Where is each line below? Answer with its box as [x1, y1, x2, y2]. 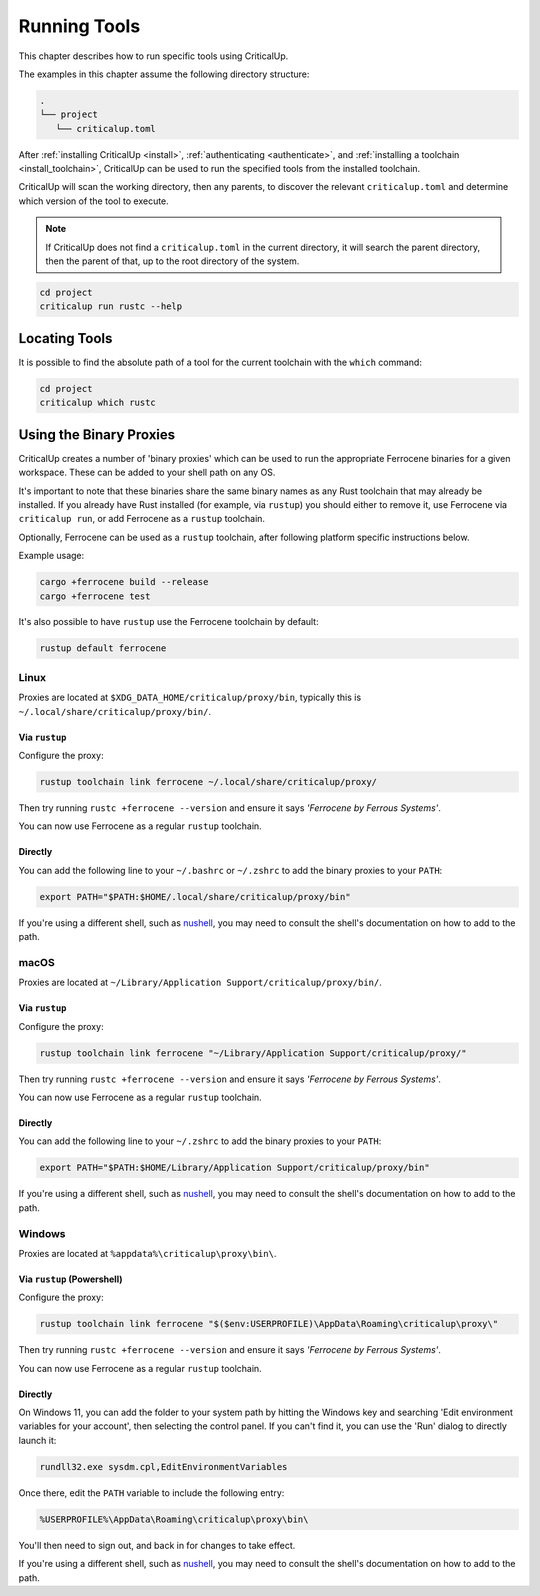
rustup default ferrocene [39, 643, 167, 654]
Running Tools [18, 15, 141, 37]
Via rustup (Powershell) [18, 1273, 123, 1285]
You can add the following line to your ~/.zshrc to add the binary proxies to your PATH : [18, 1135, 382, 1147]
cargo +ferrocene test [39, 590, 151, 602]
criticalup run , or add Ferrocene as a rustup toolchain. [18, 513, 265, 525]
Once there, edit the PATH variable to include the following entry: [18, 1486, 285, 1499]
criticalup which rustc [39, 397, 157, 409]
